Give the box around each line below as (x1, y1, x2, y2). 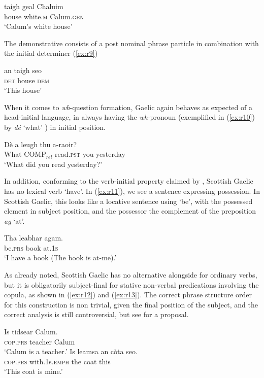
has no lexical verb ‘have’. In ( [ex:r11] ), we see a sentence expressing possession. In (4, 185, 260, 196)
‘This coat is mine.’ (4, 366, 63, 376)
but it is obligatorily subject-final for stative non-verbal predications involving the (4, 279, 259, 290)
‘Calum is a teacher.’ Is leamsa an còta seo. (4, 346, 138, 357)
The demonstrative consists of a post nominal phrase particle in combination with (4, 38, 259, 48)
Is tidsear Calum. (4, 326, 58, 337)
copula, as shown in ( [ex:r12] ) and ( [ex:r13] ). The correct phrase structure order (4, 289, 252, 300)
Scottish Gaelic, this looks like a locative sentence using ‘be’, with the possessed (4, 195, 253, 206)
